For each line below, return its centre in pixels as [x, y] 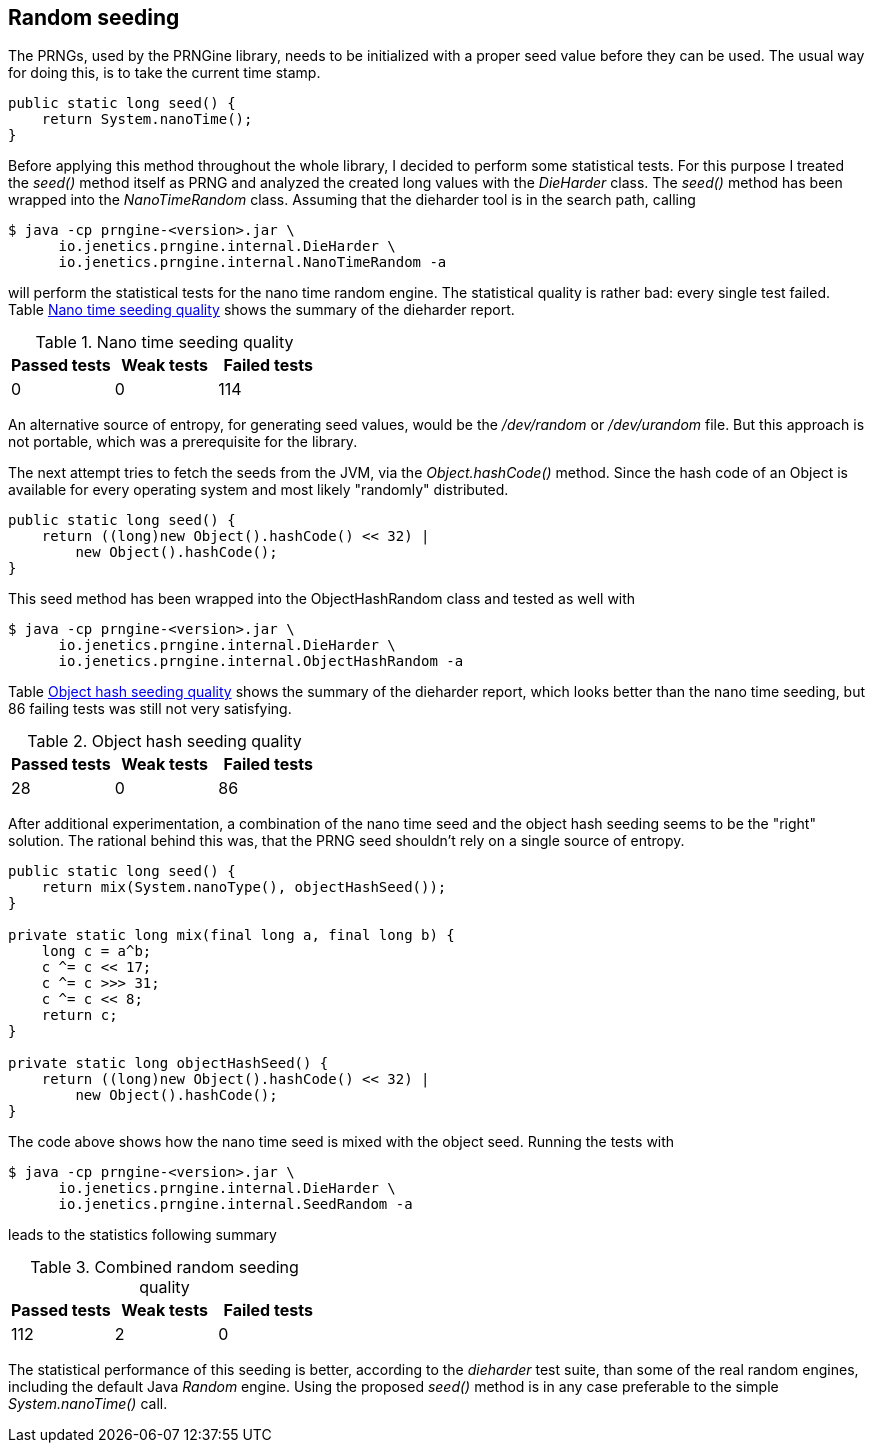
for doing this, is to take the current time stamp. [164, 73]
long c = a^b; [96, 951]
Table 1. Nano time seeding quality [164, 342]
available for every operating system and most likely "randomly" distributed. [258, 490]
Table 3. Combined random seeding [164, 1267]
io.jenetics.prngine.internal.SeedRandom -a [235, 1204]
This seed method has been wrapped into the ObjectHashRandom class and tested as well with [322, 599]
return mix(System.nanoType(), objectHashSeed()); [244, 887]
